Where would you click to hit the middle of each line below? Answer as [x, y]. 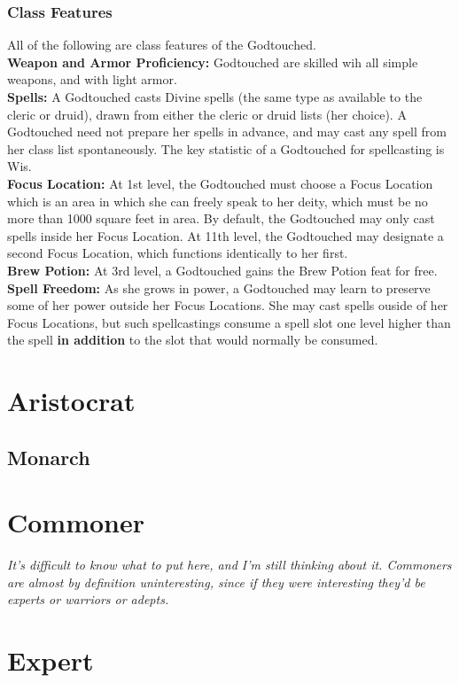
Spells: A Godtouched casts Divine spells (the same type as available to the [215, 97]
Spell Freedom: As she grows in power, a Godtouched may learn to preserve [219, 287]
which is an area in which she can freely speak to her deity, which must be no [218, 201]
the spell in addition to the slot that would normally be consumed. [193, 340]
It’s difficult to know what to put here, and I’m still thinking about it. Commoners [229, 565]
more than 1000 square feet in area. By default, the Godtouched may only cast [221, 218]
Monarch [49, 457]
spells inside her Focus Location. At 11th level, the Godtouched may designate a [226, 235]
